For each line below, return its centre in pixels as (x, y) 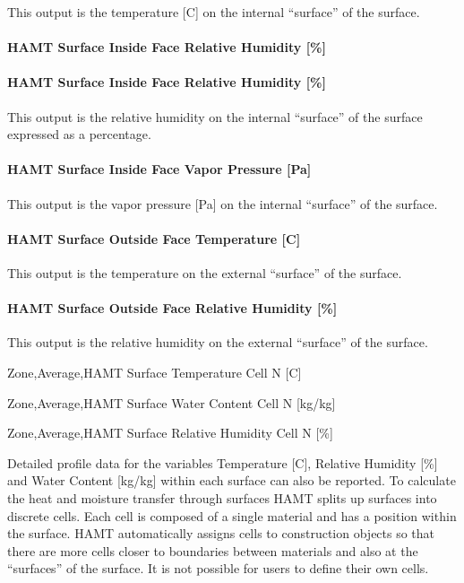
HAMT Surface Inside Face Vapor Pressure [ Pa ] (159, 169)
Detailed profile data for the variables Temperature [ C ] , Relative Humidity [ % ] (223, 462)
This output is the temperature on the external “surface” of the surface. (205, 272)
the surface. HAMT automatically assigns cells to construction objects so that (221, 533)
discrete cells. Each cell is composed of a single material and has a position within (232, 515)
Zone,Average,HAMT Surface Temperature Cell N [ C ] (155, 372)
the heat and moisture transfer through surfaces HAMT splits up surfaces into (222, 497)
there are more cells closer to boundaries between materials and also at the (213, 550)
